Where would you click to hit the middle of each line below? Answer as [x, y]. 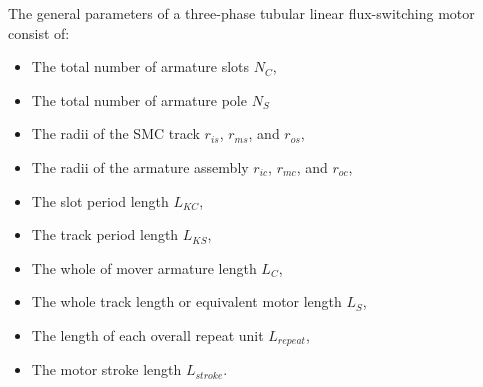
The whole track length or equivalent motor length [186, 301]
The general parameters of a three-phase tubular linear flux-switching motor [241, 13]
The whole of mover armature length [144, 267]
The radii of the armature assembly [140, 166]
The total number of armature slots [140, 66]
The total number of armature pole [139, 99]
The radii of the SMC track [115, 133]
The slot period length [100, 200]
